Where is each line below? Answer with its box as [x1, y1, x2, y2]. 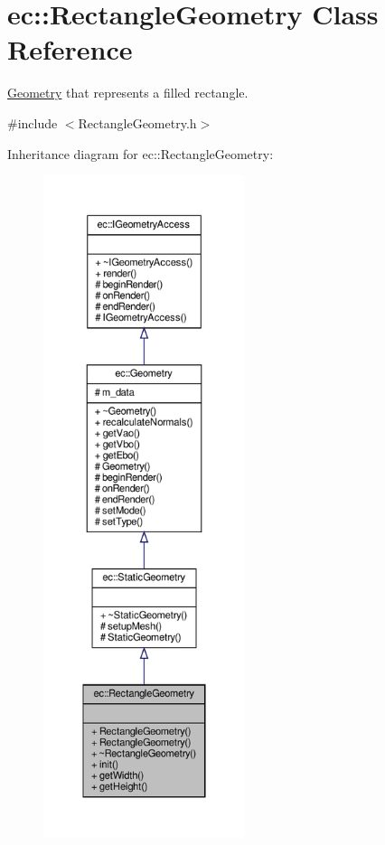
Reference [7, 31, 133, 68]
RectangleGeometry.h [78, 113, 197, 132]
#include [7, 113, 58, 132]
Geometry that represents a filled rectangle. [7, 83, 249, 102]
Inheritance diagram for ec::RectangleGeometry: [7, 144, 274, 163]
